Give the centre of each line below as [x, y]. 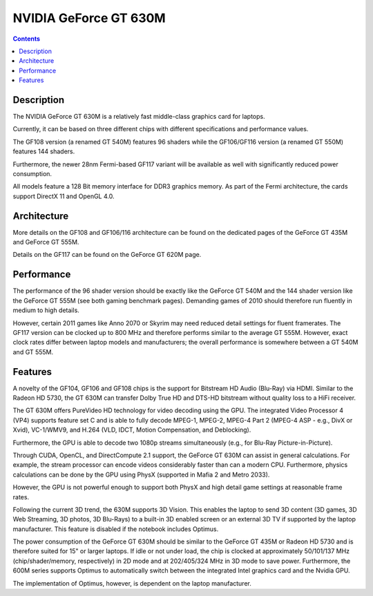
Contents [27, 39]
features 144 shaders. [44, 151]
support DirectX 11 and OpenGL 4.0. [64, 196]
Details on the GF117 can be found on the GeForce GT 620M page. [107, 255]
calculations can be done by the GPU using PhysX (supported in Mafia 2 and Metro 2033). [141, 474]
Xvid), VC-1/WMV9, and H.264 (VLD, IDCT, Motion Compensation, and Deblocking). [132, 430]
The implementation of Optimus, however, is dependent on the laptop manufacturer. [132, 583]
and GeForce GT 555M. [46, 242]
